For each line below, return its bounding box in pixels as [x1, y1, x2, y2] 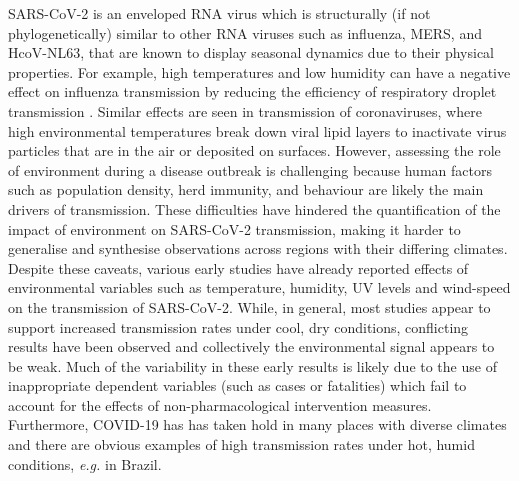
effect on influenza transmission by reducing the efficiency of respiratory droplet [8, 81, 497, 102]
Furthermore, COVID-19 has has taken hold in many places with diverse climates [8, 414, 507, 435]
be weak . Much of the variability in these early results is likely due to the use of [8, 355, 497, 376]
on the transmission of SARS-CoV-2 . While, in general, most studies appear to [8, 296, 491, 317]
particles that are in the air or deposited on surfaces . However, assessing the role [8, 140, 501, 161]
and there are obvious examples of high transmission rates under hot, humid [8, 434, 475, 455]
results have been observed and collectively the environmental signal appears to [8, 336, 495, 357]
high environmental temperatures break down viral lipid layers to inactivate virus [8, 120, 507, 141]
